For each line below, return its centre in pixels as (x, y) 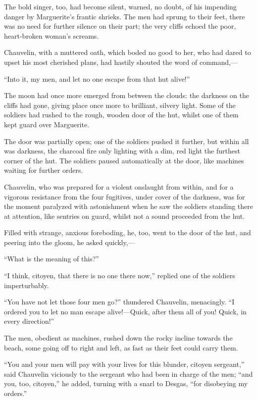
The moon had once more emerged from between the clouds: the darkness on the (127, 95)
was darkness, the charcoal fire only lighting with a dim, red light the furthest (122, 151)
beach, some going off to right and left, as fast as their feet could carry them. (121, 347)
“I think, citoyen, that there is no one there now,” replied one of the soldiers (120, 275)
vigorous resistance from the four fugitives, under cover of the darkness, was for (125, 196)
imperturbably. (26, 285)
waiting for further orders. (44, 170)
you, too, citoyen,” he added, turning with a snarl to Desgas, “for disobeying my (126, 383)
